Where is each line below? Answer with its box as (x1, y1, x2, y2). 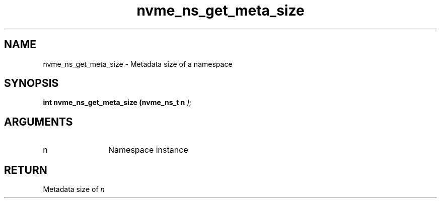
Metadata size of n (43, 185, 105, 194)
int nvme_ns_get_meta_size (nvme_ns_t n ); (43, 98, 192, 107)
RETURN (4, 163, 47, 176)
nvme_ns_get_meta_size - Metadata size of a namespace (43, 59, 233, 68)
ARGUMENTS (4, 115, 73, 128)
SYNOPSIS (4, 77, 59, 90)
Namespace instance (108, 145, 188, 155)
